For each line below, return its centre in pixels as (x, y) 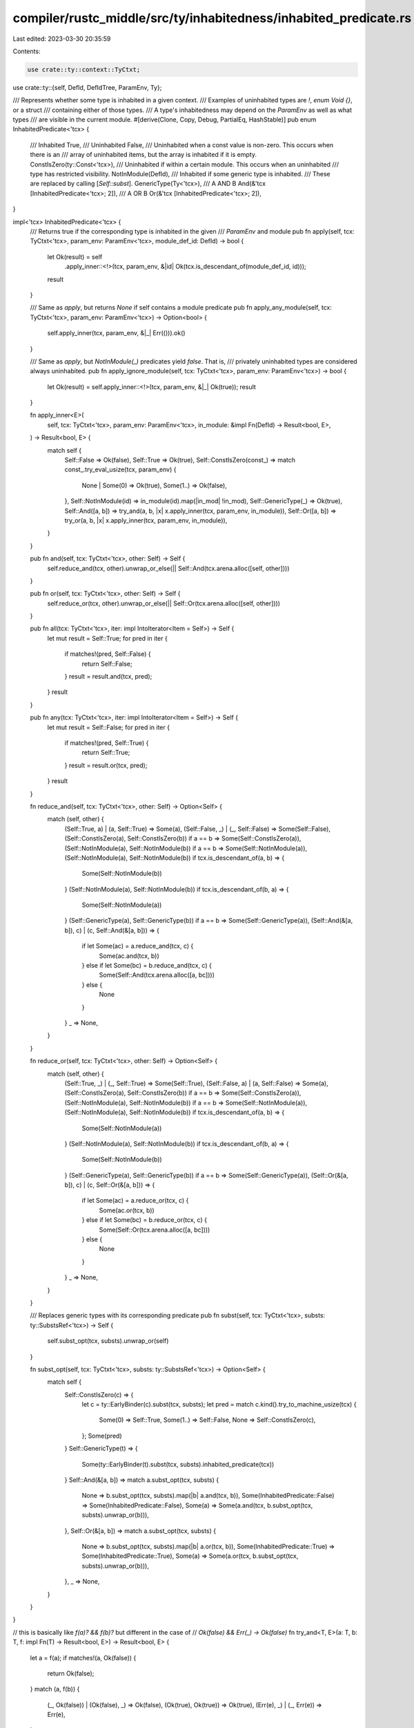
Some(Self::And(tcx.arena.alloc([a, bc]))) (157, 975)
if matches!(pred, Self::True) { (107, 743)
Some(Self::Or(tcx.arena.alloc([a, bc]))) (155, 1230)
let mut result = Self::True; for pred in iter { (108, 638)
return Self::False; (107, 664)
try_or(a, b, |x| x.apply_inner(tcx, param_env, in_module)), (146, 520)
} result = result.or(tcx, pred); (106, 765)
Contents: (27, 51)
